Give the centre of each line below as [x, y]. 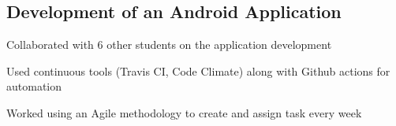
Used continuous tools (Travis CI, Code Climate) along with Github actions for [198, 70]
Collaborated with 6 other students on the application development [169, 44]
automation [34, 86]
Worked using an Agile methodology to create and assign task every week [184, 112]
